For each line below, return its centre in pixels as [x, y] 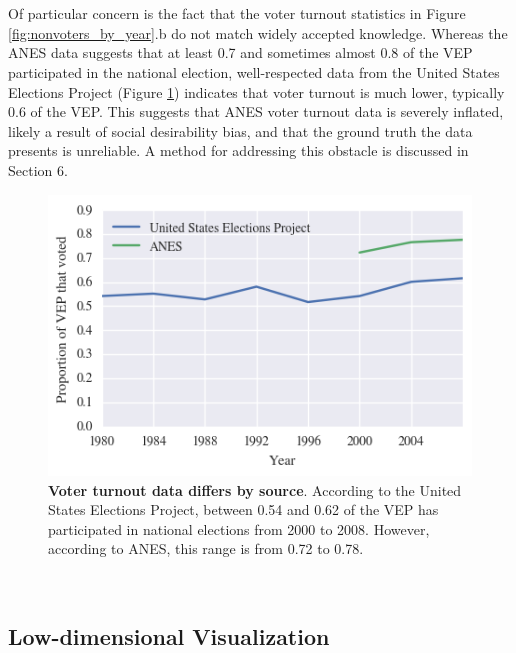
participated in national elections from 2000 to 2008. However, [239, 528]
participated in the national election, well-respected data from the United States [254, 71]
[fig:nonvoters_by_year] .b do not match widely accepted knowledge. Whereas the [258, 32]
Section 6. [38, 169]
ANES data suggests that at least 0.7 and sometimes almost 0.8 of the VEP [240, 52]
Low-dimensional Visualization [169, 635]
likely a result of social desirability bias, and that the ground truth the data [240, 130]
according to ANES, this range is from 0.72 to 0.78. [206, 548]
